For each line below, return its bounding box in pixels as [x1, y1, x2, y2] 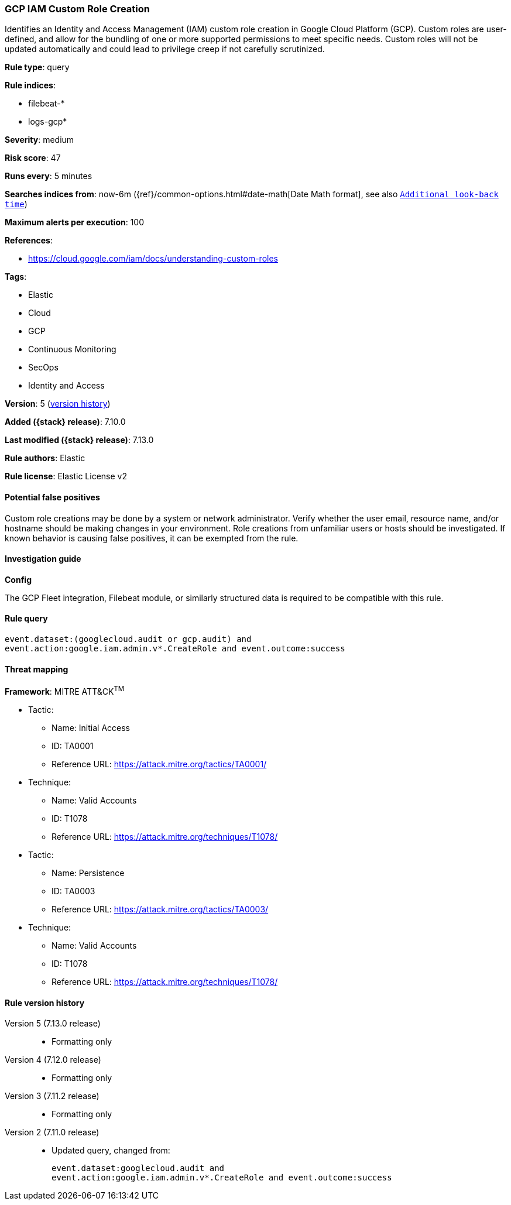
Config [5, 574, 32, 585]
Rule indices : [5, 80, 56, 91]
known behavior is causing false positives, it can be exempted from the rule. [5, 533, 299, 543]
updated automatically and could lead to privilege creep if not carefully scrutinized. [5, 44, 325, 54]
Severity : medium [5, 135, 74, 145]
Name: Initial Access [52, 722, 130, 733]
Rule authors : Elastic [5, 453, 85, 464]
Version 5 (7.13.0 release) [5, 1018, 101, 1029]
